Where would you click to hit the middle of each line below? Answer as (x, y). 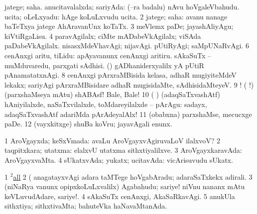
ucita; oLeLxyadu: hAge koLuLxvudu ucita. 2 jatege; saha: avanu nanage (116, 16)
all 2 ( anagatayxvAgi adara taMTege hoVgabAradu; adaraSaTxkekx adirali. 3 (133, 176)
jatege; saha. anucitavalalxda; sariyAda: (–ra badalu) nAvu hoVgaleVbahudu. (122, 6)
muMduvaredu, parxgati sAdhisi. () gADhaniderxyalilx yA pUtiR (104, 65)
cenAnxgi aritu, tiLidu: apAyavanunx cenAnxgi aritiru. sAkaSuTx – (108, 55)
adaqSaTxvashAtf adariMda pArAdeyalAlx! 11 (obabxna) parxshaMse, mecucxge (128, 114)
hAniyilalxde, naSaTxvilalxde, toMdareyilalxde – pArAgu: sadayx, (106, 104)
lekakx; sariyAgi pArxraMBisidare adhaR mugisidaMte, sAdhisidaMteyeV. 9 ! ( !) (129, 84)
